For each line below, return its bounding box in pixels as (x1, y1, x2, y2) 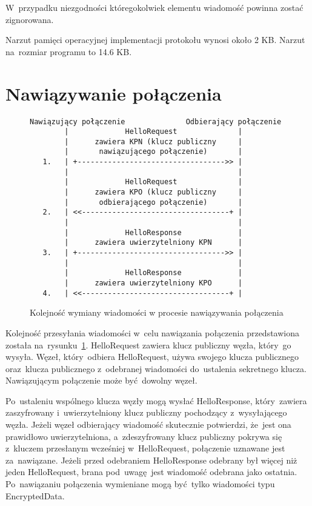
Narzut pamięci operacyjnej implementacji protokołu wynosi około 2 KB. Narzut (5, 33, 305, 46)
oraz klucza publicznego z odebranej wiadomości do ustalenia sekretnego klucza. (5, 362, 307, 375)
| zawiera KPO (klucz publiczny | (64, 188, 242, 197)
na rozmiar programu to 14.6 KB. (5, 45, 132, 58)
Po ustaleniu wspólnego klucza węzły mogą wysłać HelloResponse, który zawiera (5, 394, 307, 407)
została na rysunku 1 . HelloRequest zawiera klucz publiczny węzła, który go (5, 338, 291, 351)
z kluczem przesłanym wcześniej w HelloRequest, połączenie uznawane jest (5, 442, 285, 454)
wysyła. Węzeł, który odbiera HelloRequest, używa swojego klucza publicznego (5, 350, 299, 363)
